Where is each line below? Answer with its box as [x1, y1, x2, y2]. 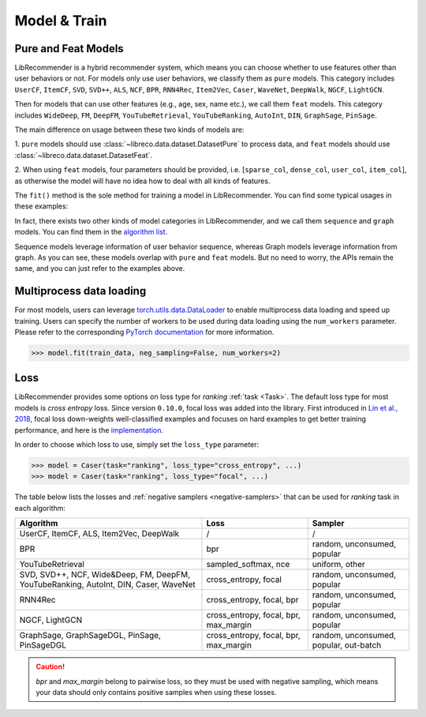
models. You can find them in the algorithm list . [14, 227, 168, 237]
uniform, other [312, 559, 366, 570]
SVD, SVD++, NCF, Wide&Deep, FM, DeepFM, [19, 569, 191, 580]
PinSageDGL [19, 640, 67, 651]
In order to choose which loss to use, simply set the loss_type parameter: [14, 440, 260, 449]
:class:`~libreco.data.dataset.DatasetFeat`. [14, 150, 153, 160]
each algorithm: [14, 503, 66, 512]
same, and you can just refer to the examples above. [14, 264, 185, 273]
